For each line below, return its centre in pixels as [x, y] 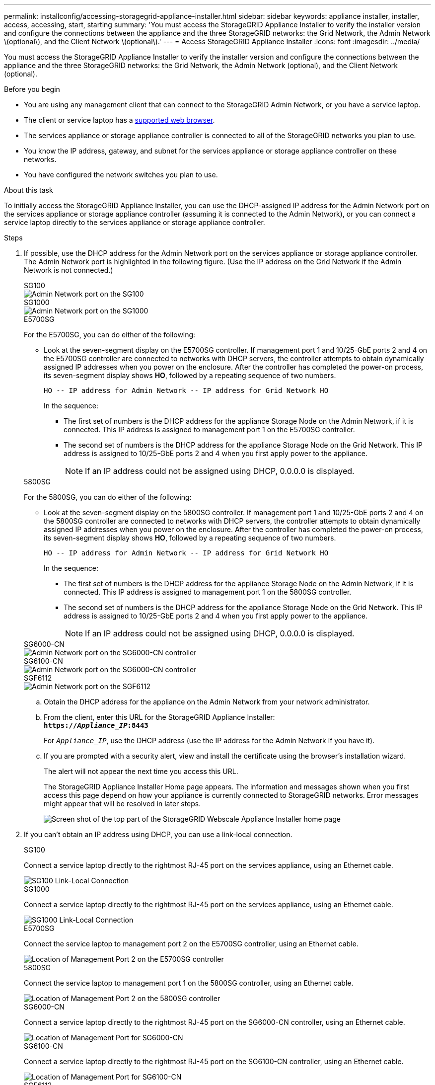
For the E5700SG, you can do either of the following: [110, 335]
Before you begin [32, 89]
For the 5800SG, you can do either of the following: [108, 497]
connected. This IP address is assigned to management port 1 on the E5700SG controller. [209, 429]
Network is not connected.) [69, 270]
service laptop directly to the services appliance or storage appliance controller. [135, 222]
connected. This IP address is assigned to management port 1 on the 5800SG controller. [208, 592]
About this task [29, 190]
